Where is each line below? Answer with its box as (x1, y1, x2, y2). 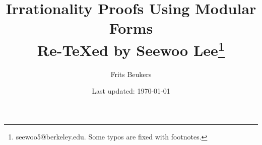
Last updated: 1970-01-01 (92, 86, 170, 96)
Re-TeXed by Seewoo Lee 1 (37, 37, 225, 60)
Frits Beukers (110, 68, 152, 79)
